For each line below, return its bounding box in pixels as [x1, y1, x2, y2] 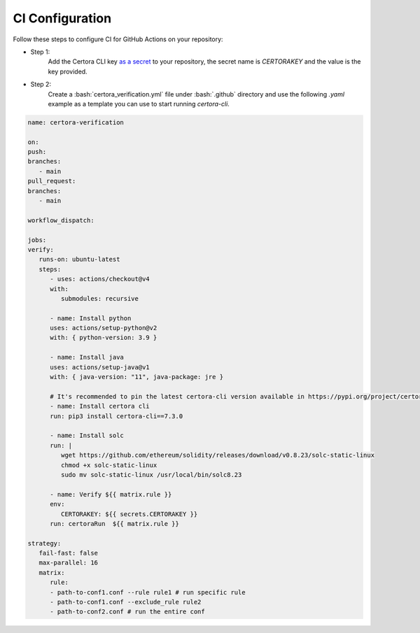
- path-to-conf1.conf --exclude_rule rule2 [50, 598, 202, 606]
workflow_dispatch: [27, 216, 94, 224]
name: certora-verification [27, 118, 124, 126]
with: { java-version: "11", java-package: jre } [50, 373, 224, 381]
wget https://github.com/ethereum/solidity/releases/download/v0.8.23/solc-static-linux [60, 451, 374, 460]
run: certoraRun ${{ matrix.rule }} [50, 520, 180, 527]
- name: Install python [50, 314, 132, 322]
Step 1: [30, 48, 50, 56]
